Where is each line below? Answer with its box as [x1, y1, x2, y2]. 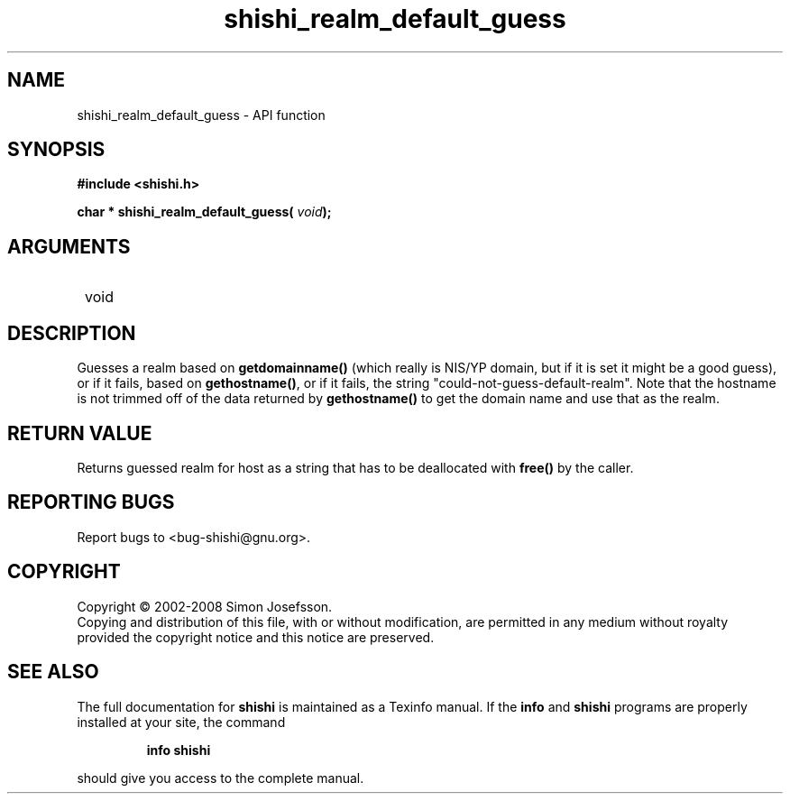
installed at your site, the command [77, 714, 286, 730]
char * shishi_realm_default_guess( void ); [77, 204, 332, 220]
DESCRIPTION [7, 321, 136, 345]
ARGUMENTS [7, 235, 131, 258]
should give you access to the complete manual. [77, 769, 364, 786]
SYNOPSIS [7, 138, 106, 161]
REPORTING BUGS [7, 491, 175, 514]
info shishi [146, 741, 211, 758]
